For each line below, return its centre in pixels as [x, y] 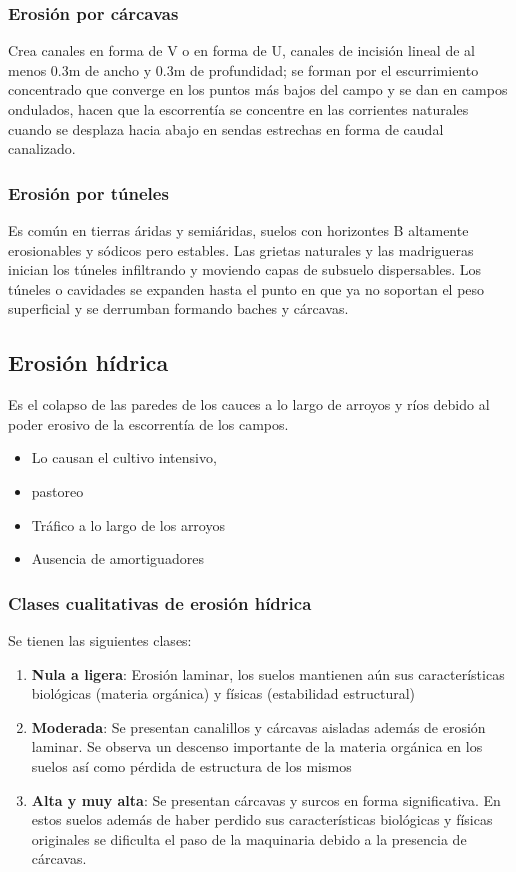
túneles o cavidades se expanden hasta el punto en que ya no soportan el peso [246, 288]
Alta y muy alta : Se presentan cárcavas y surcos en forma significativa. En [266, 799]
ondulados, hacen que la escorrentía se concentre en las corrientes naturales [238, 109]
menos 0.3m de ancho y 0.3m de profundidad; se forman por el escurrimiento [243, 69]
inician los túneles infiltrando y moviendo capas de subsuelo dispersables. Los [245, 269]
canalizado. [42, 148]
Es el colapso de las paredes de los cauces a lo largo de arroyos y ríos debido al [249, 404]
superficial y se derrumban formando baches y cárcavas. [178, 308]
